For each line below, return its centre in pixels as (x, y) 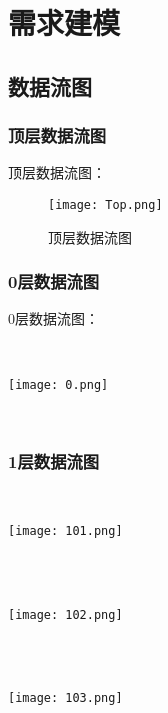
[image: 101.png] (65, 530)
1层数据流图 (54, 460)
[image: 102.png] (65, 614)
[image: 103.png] (65, 698)
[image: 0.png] (58, 384)
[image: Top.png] (105, 204)
